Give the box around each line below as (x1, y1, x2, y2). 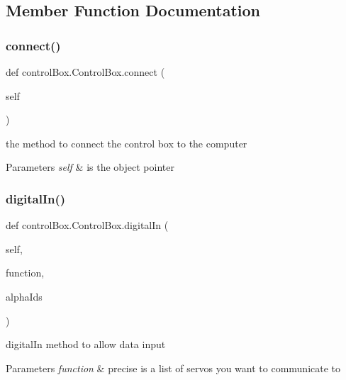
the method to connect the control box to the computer (6, 135, 247, 150)
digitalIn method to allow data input (6, 337, 166, 352)
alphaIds (6, 289, 43, 303)
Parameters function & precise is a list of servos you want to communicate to (6, 360, 341, 375)
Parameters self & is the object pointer (6, 160, 174, 174)
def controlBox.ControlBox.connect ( (6, 65, 165, 79)
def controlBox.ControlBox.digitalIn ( (6, 218, 169, 233)
